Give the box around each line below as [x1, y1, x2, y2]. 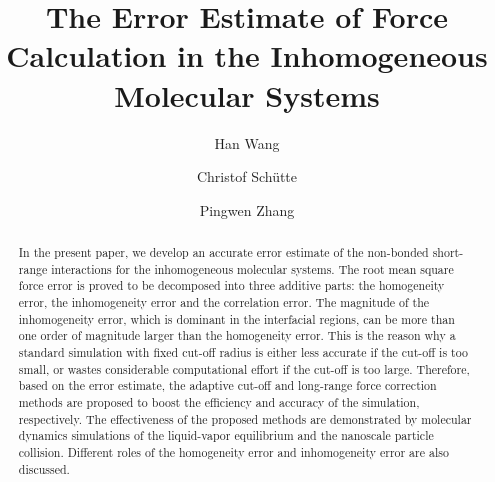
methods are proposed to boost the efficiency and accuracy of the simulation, [18, 393, 420, 410]
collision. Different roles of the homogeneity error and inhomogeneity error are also [18, 443, 449, 460]
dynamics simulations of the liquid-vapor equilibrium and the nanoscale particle [18, 427, 434, 444]
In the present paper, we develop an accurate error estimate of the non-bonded [18, 244, 429, 261]
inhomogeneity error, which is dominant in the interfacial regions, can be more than [18, 310, 455, 327]
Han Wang [214, 132, 280, 153]
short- [432, 244, 464, 261]
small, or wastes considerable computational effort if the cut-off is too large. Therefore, [18, 360, 470, 377]
